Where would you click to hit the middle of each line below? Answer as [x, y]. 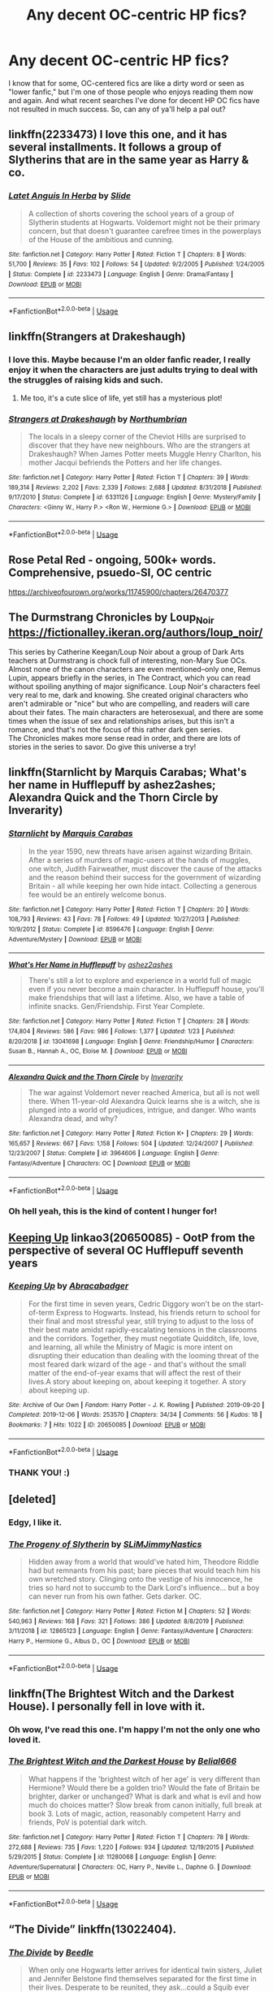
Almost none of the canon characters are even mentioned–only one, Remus [135, 669]
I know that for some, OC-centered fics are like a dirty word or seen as [127, 83]
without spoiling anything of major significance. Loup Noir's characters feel [134, 686]
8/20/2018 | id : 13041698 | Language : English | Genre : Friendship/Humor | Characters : [131, 1041]
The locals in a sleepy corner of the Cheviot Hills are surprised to [137, 436]
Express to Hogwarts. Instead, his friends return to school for [158, 1312]
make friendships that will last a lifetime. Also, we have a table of [136, 998]
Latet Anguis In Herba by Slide [70, 196]
